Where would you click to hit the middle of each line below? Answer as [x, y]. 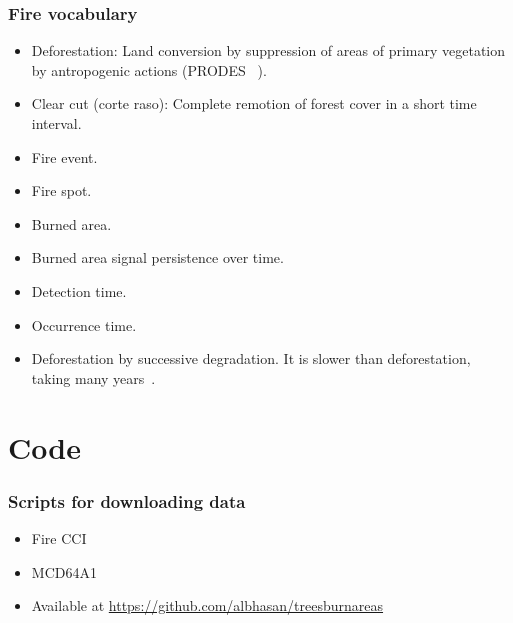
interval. [56, 123]
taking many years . [93, 377]
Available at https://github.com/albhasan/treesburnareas [207, 605]
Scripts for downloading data [127, 500]
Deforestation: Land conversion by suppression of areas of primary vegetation [268, 50]
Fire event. [64, 156]
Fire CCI [59, 537]
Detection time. [79, 290]
